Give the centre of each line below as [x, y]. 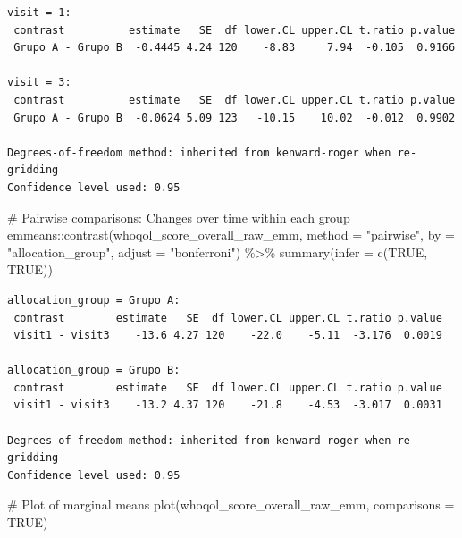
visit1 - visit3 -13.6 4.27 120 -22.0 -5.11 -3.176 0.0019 [228, 336]
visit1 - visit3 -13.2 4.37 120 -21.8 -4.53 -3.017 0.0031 [228, 405]
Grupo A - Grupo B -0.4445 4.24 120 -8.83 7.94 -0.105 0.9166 [235, 48]
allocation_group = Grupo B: [94, 370]
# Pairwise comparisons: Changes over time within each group [179, 217]
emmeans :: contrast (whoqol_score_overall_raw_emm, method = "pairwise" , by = [231, 235]
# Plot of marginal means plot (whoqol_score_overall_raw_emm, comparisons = [231, 504]
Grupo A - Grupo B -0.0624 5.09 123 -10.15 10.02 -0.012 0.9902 [235, 118]
